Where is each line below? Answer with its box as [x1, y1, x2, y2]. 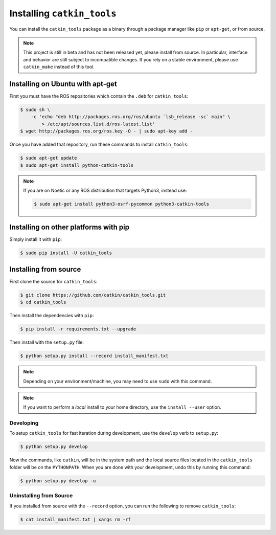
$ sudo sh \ [20, 107, 51, 113]
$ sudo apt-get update [20, 155, 77, 161]
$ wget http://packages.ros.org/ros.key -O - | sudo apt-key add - [20, 128, 193, 134]
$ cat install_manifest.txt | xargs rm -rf [20, 517, 131, 522]
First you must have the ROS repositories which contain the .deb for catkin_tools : [9, 93, 189, 99]
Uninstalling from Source [9, 492, 73, 499]
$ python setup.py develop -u [20, 478, 96, 483]
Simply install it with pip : [9, 236, 62, 242]
